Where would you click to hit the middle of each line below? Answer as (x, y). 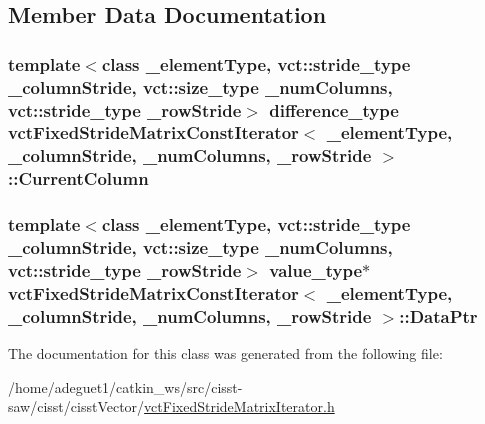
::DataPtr (438, 315)
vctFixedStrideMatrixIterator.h (239, 406)
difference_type (334, 109)
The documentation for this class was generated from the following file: (225, 353)
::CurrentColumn (78, 178)
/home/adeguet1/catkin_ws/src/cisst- (125, 386)
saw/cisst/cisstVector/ (76, 406)
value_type (316, 270)
